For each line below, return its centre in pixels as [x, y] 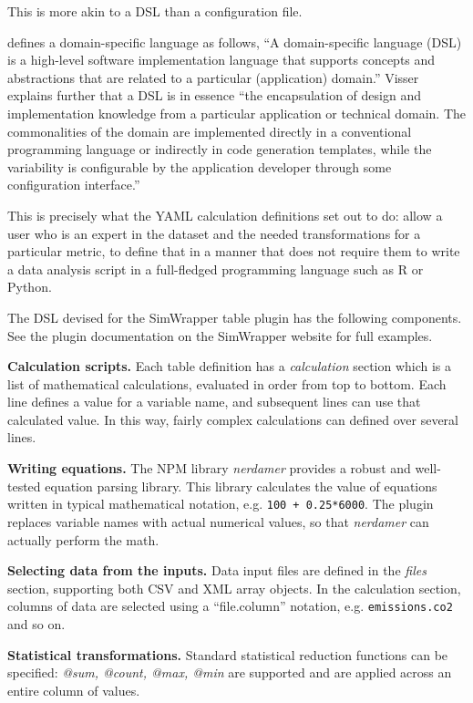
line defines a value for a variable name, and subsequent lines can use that [214, 402]
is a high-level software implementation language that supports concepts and [221, 60]
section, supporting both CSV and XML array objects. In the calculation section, [234, 588]
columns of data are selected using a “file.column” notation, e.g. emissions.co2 [230, 606]
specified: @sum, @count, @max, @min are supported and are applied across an [230, 672]
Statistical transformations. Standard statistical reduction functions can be [228, 654]
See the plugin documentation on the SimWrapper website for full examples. [220, 335]
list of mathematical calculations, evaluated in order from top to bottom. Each [227, 383]
